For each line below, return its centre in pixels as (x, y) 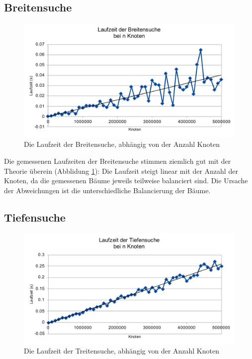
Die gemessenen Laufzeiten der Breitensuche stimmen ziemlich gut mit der (118, 161)
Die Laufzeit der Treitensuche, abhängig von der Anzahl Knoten (122, 351)
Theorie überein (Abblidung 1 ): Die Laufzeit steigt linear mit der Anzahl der (121, 171)
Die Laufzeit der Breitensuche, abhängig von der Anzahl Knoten (122, 144)
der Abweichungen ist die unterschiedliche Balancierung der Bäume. (107, 190)
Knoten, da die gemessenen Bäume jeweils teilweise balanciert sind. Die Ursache (126, 180)
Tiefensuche (35, 217)
